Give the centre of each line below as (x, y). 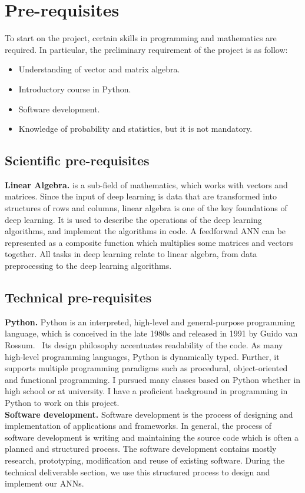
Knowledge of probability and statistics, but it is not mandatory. (135, 129)
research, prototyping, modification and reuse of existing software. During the (145, 460)
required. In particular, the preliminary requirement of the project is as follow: (146, 49)
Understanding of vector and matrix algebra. (99, 69)
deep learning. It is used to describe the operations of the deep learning (133, 219)
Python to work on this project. (62, 402)
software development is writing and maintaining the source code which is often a (152, 437)
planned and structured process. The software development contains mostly (141, 449)
